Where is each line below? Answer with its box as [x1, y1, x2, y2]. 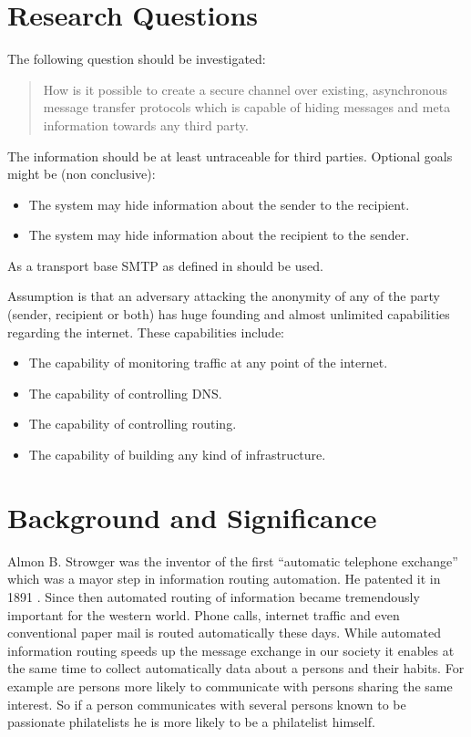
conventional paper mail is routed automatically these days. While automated [7, 623, 441, 642]
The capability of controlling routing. [28, 414, 237, 433]
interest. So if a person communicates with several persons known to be [7, 694, 406, 713]
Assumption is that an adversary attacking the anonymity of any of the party [7, 286, 440, 306]
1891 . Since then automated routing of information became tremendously [7, 586, 420, 606]
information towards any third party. [43, 115, 249, 134]
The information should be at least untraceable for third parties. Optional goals [7, 146, 453, 165]
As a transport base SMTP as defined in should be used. [7, 255, 323, 275]
